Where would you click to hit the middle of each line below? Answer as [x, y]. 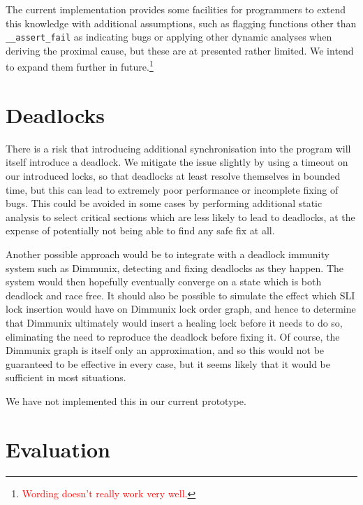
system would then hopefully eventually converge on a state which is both [164, 282]
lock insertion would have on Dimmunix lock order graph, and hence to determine [181, 309]
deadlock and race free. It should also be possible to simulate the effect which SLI [180, 295]
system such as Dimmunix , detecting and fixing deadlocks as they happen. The [175, 268]
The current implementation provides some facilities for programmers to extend [176, 9]
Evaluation [58, 449]
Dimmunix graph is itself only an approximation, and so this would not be [165, 350]
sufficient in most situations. [66, 377]
